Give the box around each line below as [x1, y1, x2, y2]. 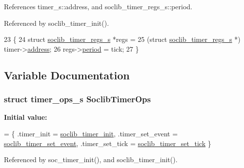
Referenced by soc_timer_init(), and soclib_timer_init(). [4, 154, 178, 165]
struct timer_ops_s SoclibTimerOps [4, 93, 151, 105]
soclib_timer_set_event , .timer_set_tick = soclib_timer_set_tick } [4, 138, 211, 148]
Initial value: [4, 112, 47, 122]
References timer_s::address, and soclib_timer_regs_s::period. [4, 1, 192, 11]
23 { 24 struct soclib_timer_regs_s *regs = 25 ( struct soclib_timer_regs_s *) [4, 34, 241, 44]
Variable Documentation [4, 67, 130, 82]
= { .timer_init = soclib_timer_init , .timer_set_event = [4, 128, 178, 138]
